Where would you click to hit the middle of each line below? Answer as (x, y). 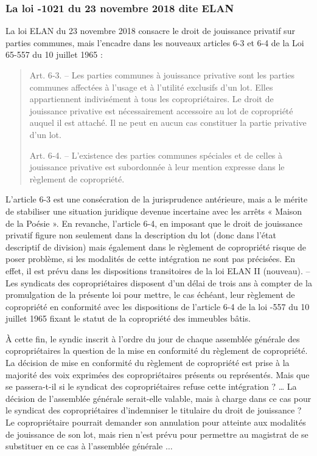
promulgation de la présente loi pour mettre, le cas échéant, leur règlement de (150, 295)
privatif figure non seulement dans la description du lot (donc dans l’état (141, 235)
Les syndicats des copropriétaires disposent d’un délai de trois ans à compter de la (159, 282)
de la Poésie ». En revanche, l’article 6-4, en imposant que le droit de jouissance (154, 223)
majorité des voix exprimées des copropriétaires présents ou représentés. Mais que (158, 374)
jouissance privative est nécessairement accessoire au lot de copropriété (161, 110)
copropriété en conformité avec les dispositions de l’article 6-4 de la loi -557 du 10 (158, 306)
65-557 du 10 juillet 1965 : (54, 54)
